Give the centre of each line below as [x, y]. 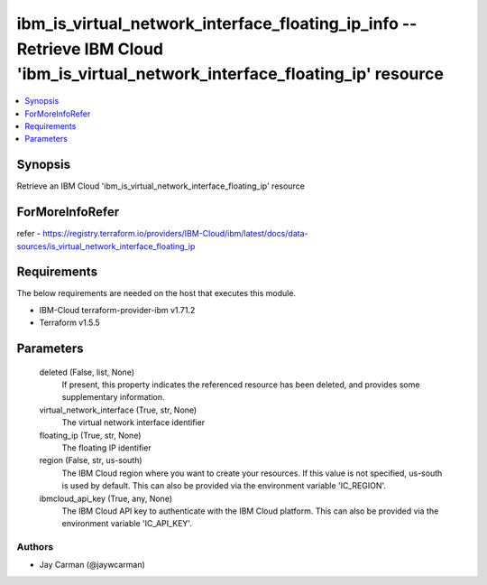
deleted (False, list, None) [87, 372]
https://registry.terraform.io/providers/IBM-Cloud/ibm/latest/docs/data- [175, 234]
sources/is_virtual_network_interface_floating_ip [106, 246]
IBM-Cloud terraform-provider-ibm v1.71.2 [117, 310]
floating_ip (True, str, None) [90, 435]
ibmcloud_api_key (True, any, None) [106, 498]
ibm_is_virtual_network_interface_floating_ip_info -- [217, 23]
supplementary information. [113, 397]
